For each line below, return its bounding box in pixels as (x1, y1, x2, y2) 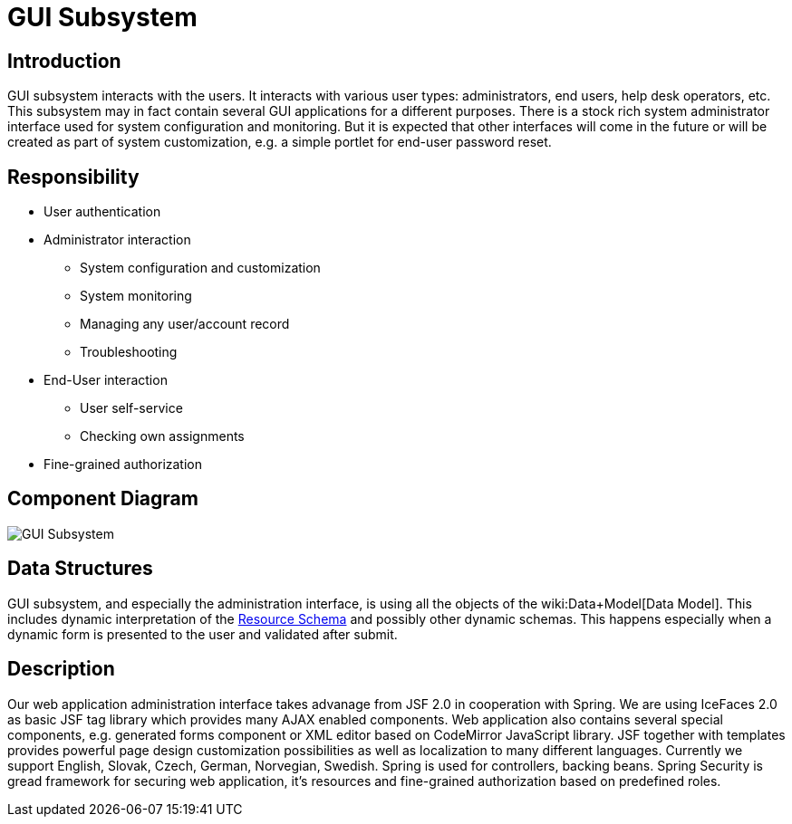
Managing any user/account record (80, 316, 290, 332)
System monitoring (80, 288, 192, 304)
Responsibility (7, 165, 140, 188)
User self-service (80, 400, 183, 417)
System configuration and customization (80, 260, 321, 276)
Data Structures (7, 557, 153, 580)
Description (7, 657, 115, 681)
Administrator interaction (43, 232, 191, 248)
